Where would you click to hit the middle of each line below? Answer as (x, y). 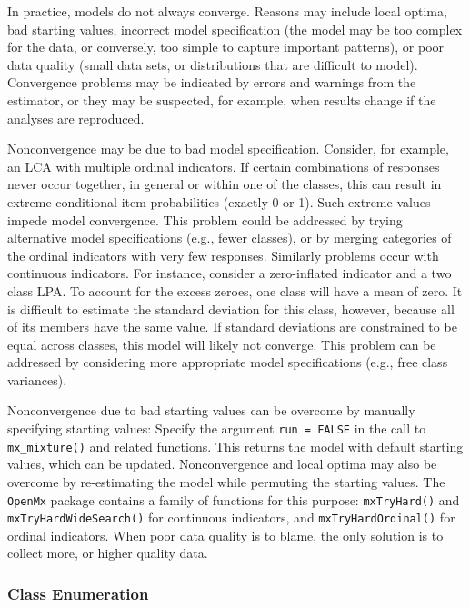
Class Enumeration (78, 593)
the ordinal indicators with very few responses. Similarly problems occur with (223, 255)
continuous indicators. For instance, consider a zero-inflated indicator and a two (230, 273)
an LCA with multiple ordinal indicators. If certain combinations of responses (224, 166)
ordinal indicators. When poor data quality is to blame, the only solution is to (225, 535)
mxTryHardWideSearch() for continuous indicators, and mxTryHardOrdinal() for (231, 517)
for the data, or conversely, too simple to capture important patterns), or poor (226, 47)
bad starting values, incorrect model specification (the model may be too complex (235, 29)
